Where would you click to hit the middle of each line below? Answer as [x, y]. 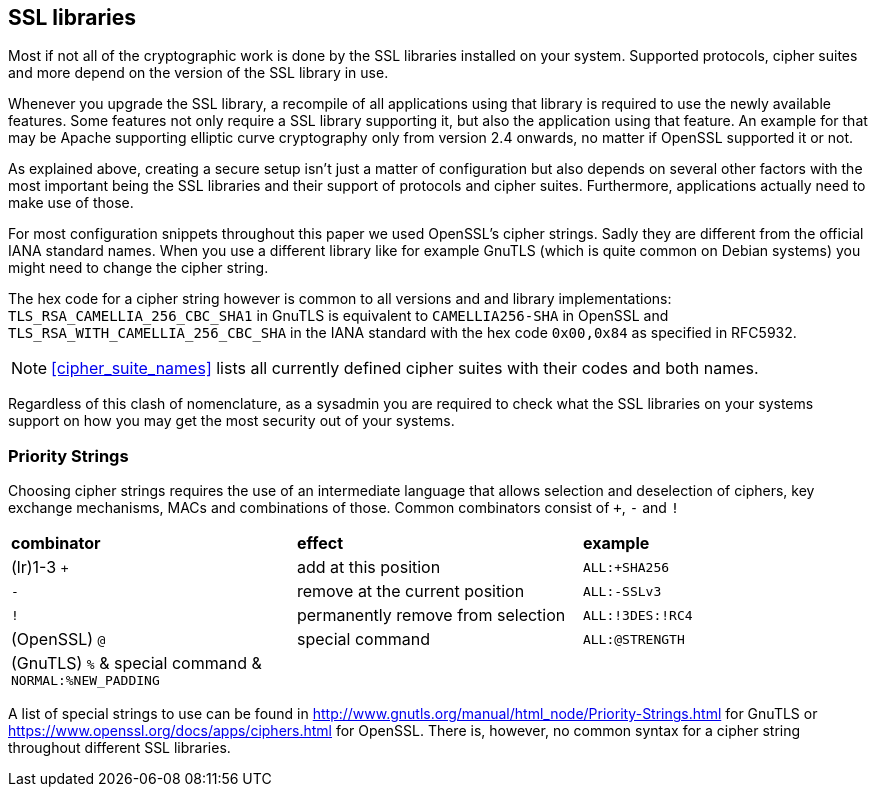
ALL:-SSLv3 [622, 591]
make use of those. [71, 203]
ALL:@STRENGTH [633, 639]
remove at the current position [410, 591]
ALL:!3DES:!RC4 [637, 615]
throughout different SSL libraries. [119, 748]
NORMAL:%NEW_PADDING [85, 681]
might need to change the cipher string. [138, 268]
